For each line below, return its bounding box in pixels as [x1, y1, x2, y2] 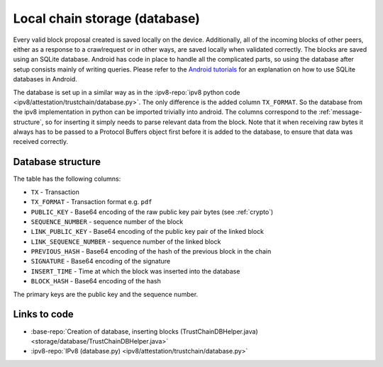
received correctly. [13, 137, 69, 146]
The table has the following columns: [13, 174, 121, 183]
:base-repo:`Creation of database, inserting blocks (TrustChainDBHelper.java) [30, 327, 258, 336]
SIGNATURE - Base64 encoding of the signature [30, 257, 171, 266]
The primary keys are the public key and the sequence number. [13, 290, 199, 298]
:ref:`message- [318, 108, 362, 116]
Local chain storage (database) [13, 11, 200, 26]
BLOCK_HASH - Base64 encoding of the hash [30, 277, 161, 286]
